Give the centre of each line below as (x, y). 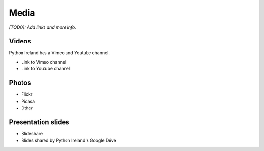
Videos (20, 41)
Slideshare (32, 133)
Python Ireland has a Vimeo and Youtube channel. (59, 53)
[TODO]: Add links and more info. (43, 27)
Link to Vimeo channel (44, 62)
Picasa (28, 101)
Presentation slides (39, 122)
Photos (20, 83)
